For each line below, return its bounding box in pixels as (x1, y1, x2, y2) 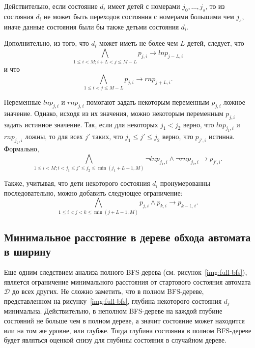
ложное (223, 97, 245, 107)
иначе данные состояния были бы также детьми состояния (4, 21, 179, 31)
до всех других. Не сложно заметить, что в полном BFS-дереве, (12, 286, 204, 296)
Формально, (4, 144, 39, 154)
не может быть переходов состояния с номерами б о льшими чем (44, 11, 234, 21)
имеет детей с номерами (108, 1, 180, 11)
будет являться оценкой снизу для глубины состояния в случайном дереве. (4, 335, 227, 345)
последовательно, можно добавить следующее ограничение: (4, 187, 183, 198)
